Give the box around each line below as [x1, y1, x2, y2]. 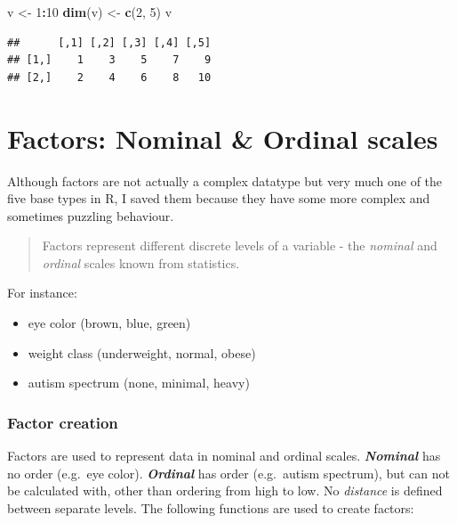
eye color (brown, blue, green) [28, 314, 191, 332]
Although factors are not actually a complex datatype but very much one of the [7, 171, 443, 190]
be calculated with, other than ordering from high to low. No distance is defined [7, 481, 443, 500]
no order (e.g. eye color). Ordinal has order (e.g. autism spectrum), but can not [7, 463, 450, 482]
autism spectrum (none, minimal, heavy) [28, 373, 250, 392]
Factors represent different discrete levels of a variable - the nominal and [42, 236, 437, 255]
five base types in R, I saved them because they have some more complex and [7, 189, 430, 208]
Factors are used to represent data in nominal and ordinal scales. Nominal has [7, 446, 441, 465]
